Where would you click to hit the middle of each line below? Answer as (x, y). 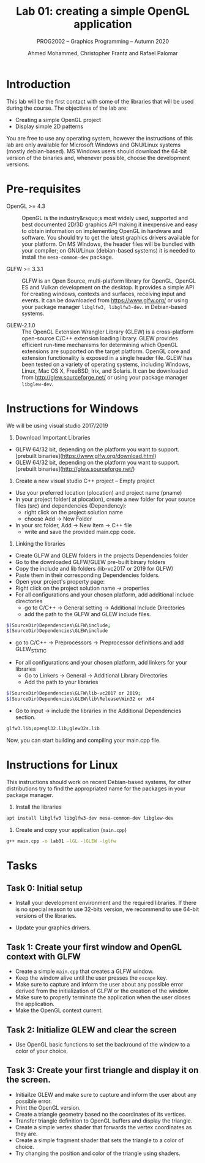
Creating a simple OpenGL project (58, 120)
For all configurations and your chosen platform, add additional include (104, 594)
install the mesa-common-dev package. (68, 257)
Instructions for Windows (73, 408)
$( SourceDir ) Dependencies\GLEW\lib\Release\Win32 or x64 (80, 699)
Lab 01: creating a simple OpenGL (103, 11)
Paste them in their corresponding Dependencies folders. (88, 575)
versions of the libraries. (46, 916)
